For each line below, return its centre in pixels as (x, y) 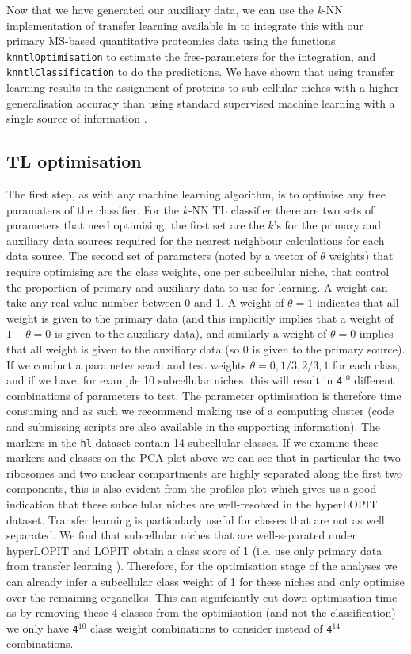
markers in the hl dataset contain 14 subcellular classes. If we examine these (192, 442)
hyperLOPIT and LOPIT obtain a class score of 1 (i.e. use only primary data (194, 550)
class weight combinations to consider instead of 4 (211, 628)
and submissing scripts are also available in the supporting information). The (194, 427)
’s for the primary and (327, 225)
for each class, (367, 364)
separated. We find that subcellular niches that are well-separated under (181, 535)
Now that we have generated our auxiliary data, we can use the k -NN (175, 9)
